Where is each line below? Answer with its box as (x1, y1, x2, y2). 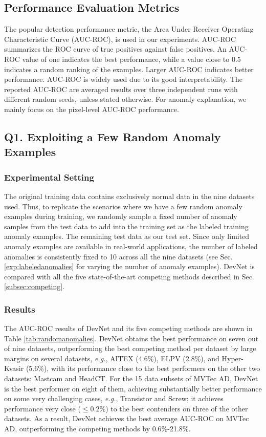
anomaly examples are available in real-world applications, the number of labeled (4, 241, 258, 251)
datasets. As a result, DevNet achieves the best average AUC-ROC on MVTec (4, 413, 249, 424)
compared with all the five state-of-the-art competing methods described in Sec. (4, 271, 254, 281)
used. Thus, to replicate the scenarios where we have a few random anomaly (4, 201, 242, 211)
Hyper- (221, 353, 243, 363)
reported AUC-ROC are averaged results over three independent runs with (4, 83, 238, 94)
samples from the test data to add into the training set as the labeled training (4, 221, 249, 231)
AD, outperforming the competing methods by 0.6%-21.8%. (4, 423, 191, 434)
